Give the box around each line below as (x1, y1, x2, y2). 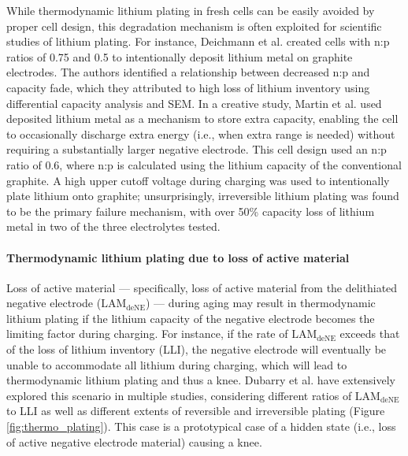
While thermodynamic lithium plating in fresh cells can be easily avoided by (6, 2, 375, 18)
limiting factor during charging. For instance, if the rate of (6, 325, 288, 342)
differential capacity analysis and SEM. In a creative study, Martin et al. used (6, 95, 382, 111)
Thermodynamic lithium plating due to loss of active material (6, 249, 350, 265)
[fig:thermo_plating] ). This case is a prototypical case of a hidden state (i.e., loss (6, 418, 396, 435)
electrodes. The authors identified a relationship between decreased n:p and (6, 64, 370, 80)
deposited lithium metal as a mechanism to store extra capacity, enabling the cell (6, 110, 399, 127)
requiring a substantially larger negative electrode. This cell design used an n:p (6, 141, 387, 158)
